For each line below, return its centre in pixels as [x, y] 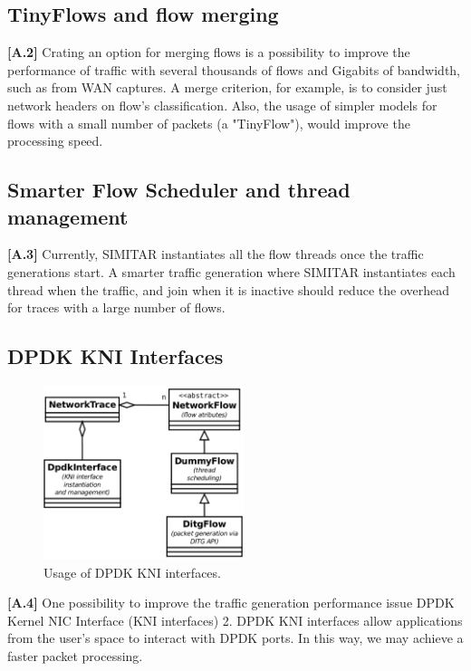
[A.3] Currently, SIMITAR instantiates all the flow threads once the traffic [216, 254]
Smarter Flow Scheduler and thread [179, 190]
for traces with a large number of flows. [116, 307]
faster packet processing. [75, 655]
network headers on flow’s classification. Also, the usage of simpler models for [222, 105]
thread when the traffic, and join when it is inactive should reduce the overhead [228, 289]
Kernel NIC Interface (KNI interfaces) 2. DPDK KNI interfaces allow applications [235, 620]
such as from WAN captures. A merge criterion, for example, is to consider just [227, 87]
